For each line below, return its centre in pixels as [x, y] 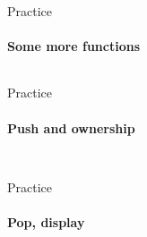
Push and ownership [71, 127]
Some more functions [74, 46]
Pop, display [46, 221]
